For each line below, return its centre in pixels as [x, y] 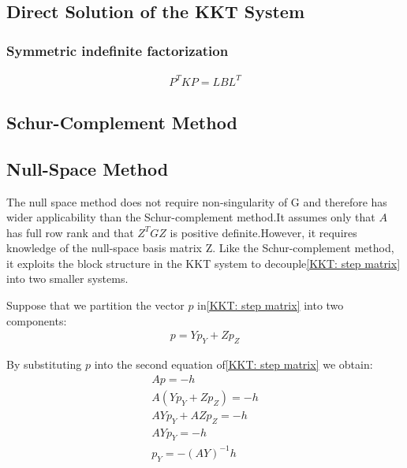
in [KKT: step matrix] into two [271, 305]
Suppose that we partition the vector [95, 305]
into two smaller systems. [67, 279]
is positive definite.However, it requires [263, 232]
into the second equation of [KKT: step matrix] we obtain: [233, 364]
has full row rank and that [70, 232]
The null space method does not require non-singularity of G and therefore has [197, 201]
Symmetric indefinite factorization [118, 50]
